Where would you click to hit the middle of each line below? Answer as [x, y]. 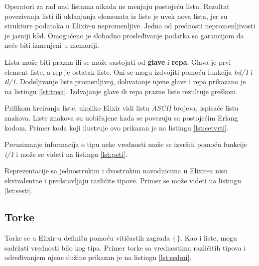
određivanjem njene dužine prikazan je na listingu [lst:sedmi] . [98, 257]
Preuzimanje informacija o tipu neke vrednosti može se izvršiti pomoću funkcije [126, 144]
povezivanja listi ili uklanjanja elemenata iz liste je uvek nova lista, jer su [116, 16]
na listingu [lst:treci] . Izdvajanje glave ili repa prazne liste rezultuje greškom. [121, 91]
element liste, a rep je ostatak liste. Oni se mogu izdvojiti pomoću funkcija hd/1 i [129, 71]
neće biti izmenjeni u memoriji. [52, 45]
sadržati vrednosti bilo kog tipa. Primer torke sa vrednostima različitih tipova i [125, 247]
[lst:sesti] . [19, 190]
